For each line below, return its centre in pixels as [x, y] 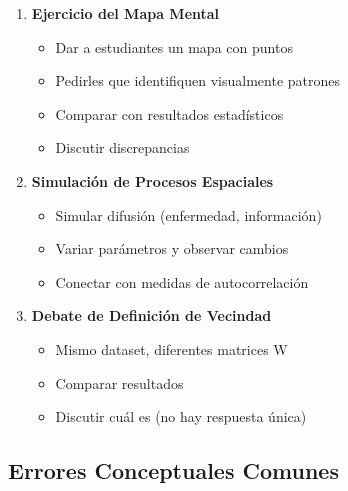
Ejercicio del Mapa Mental [125, 13]
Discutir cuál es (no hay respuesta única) [181, 416]
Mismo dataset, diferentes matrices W [171, 348]
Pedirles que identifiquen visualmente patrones [198, 80]
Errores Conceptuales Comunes [173, 470]
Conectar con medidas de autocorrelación [182, 281]
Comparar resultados [119, 382]
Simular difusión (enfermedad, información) [188, 214]
